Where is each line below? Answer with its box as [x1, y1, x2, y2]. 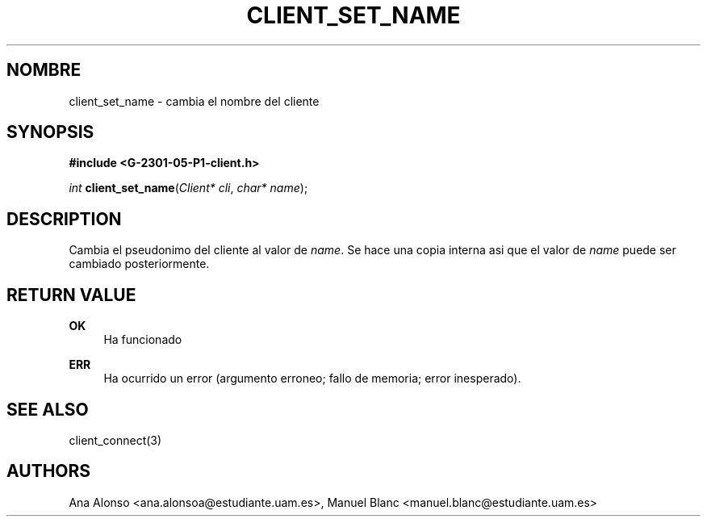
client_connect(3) [69, 433, 162, 447]
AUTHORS [6, 461, 91, 482]
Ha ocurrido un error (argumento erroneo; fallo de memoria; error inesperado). [103, 371, 521, 386]
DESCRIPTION [6, 208, 122, 229]
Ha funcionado [103, 333, 182, 347]
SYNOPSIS [6, 122, 94, 143]
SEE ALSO [6, 399, 89, 420]
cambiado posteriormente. [69, 257, 210, 271]
